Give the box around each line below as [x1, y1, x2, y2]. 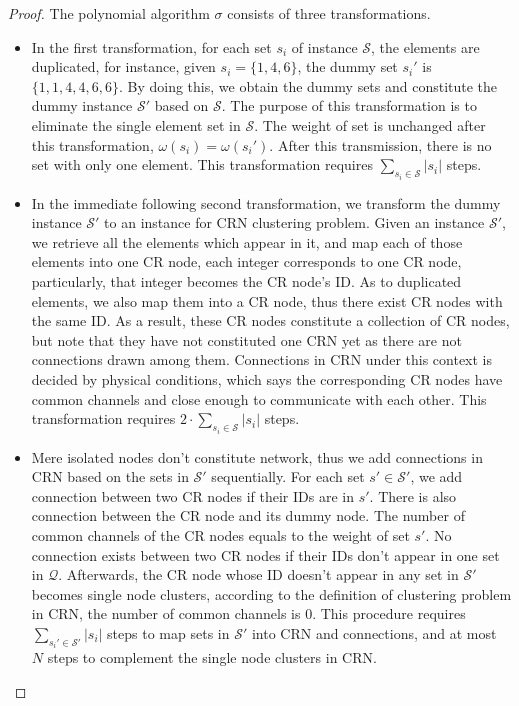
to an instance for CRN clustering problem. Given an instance [104, 212, 485, 233]
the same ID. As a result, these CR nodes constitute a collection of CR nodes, [31, 310, 510, 331]
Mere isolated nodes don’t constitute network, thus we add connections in [31, 446, 483, 467]
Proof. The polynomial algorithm [8, 3, 210, 23]
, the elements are [371, 36, 480, 57]
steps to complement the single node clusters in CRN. [47, 647, 377, 668]
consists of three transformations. [227, 3, 431, 23]
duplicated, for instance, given [31, 56, 216, 77]
